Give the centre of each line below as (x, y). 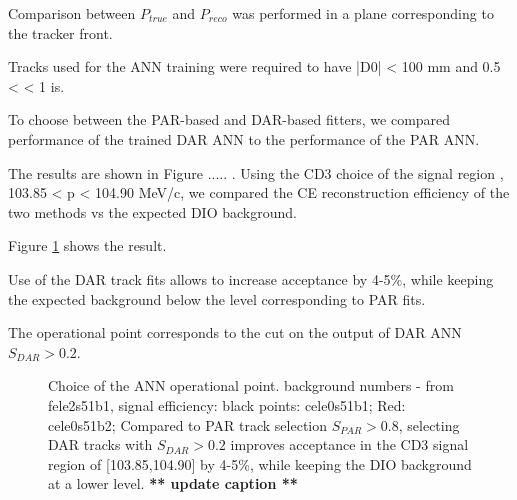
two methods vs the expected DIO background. (152, 211)
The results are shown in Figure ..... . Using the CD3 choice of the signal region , (256, 172)
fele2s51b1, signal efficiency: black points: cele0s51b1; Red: (227, 404)
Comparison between (72, 13)
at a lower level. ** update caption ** (173, 483)
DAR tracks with (100, 444)
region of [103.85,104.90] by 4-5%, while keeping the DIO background (260, 463)
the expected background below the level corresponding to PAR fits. (217, 298)
